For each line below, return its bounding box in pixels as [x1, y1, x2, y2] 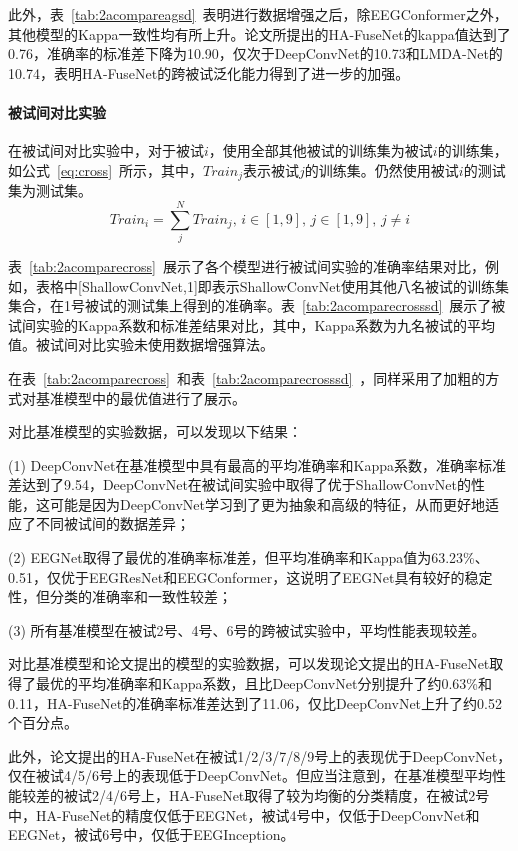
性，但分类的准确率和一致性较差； [8, 586, 232, 607]
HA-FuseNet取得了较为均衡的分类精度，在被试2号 [168, 785, 490, 805]
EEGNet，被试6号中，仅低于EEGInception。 [8, 824, 295, 845]
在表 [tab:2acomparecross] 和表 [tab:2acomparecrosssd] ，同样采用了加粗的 [8, 367, 486, 388]
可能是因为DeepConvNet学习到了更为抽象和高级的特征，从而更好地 [49, 493, 485, 514]
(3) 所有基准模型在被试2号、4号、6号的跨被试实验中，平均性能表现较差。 [8, 619, 486, 640]
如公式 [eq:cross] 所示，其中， [8, 159, 204, 180]
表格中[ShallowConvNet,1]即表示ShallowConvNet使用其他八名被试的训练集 [35, 275, 509, 296]
